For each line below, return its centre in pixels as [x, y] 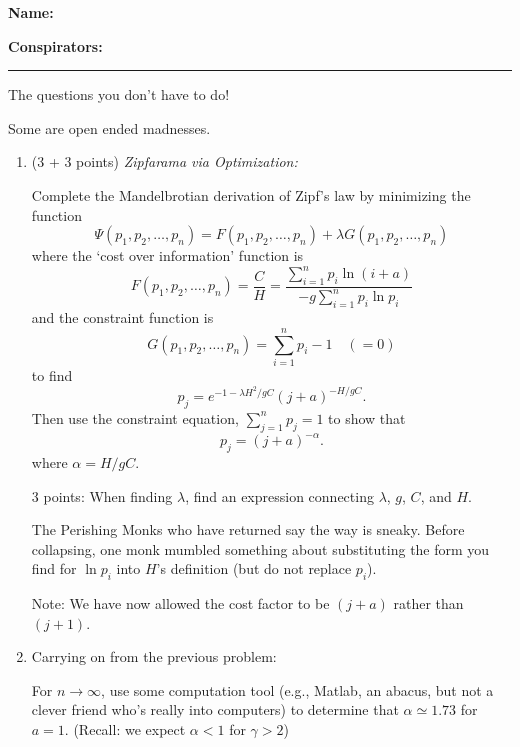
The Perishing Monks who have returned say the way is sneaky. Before [248, 529]
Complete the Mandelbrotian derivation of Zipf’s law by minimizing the [251, 194]
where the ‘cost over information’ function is [167, 255]
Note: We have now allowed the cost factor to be [180, 603]
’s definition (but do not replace [254, 568]
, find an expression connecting [279, 495]
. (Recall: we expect [125, 729]
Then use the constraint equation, [135, 417]
